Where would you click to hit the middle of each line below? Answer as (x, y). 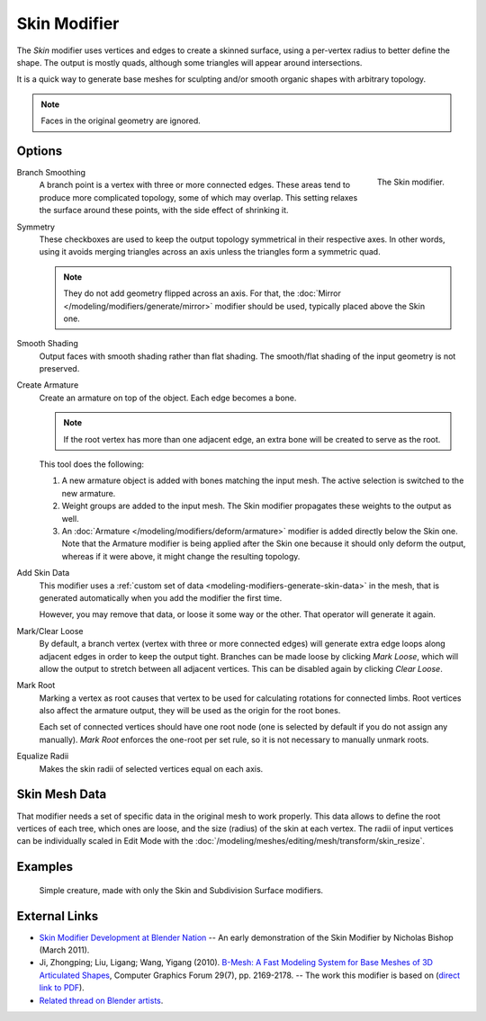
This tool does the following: (91, 464)
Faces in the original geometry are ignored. (121, 121)
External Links (58, 916)
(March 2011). (64, 950)
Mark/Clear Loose (50, 631)
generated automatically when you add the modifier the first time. (161, 597)
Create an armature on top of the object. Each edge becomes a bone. (168, 398)
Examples (45, 867)
